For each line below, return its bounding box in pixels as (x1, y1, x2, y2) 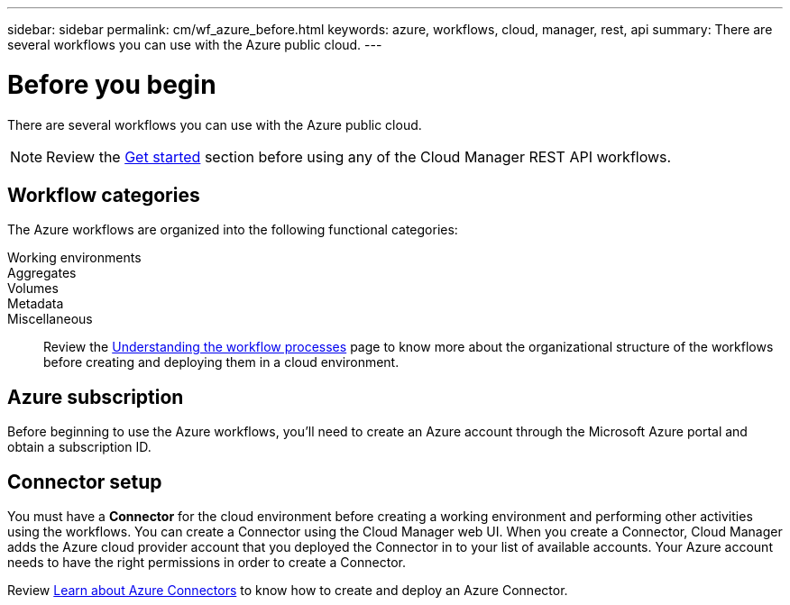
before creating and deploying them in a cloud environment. (43, 354, 400, 371)
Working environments (7, 250, 142, 266)
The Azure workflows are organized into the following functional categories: (7, 222, 458, 238)
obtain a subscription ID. (7, 439, 152, 455)
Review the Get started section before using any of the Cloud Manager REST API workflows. (46, 147, 672, 166)
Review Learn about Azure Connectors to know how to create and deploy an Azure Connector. (7, 582, 568, 599)
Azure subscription (7, 385, 184, 408)
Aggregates (7, 265, 77, 281)
